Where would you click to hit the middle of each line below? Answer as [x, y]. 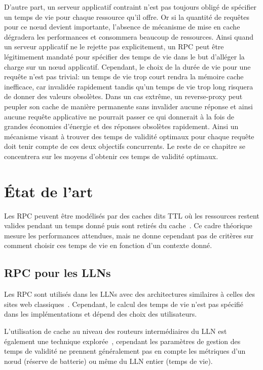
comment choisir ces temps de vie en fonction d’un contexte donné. [108, 245]
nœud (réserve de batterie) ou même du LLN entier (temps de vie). [108, 361]
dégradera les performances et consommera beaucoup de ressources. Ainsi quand [129, 36]
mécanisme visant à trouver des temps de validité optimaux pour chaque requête [129, 136]
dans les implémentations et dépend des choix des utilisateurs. [101, 314]
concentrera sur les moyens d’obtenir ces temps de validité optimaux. [111, 156]
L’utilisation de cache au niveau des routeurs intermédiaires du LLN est [116, 331]
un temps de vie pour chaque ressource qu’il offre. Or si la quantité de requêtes [127, 17]
